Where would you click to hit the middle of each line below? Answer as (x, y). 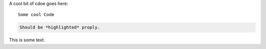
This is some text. (27, 40)
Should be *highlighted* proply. (60, 27)
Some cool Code (36, 15)
